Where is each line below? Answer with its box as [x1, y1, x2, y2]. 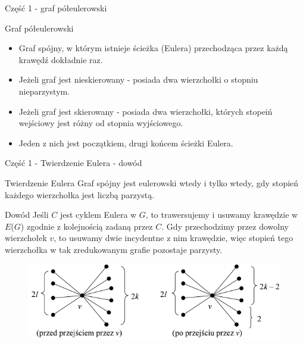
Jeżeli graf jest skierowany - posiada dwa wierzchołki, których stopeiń [18, 105, 273, 117]
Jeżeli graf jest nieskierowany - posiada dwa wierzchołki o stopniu [18, 73, 258, 86]
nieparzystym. [18, 85, 70, 97]
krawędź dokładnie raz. [18, 53, 103, 65]
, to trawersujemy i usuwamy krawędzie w [145, 208, 298, 221]
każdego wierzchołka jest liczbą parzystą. [5, 188, 155, 201]
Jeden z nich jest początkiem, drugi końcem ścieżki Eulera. [18, 136, 233, 149]
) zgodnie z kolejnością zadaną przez [20, 220, 153, 232]
